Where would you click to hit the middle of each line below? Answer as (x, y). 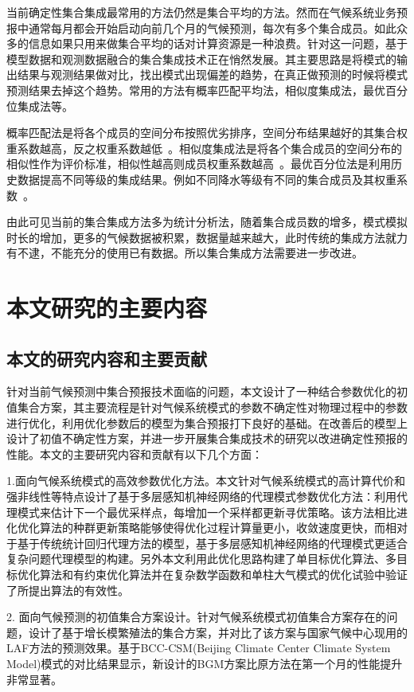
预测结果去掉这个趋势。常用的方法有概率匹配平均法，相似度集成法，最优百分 (207, 90)
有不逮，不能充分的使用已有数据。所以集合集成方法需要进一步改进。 (185, 253)
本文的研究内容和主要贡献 (107, 358)
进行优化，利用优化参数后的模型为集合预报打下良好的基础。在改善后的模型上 (207, 422)
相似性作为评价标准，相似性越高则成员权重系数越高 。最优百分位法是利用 (199, 164)
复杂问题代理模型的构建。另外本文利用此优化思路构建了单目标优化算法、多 (201, 559)
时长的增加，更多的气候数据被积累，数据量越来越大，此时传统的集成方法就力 (207, 237)
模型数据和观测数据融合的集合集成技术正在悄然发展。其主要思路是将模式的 (201, 59)
